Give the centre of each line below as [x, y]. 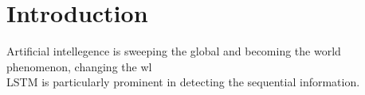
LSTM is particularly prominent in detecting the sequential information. [183, 82]
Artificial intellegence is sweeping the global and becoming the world [174, 51]
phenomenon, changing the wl [79, 66]
